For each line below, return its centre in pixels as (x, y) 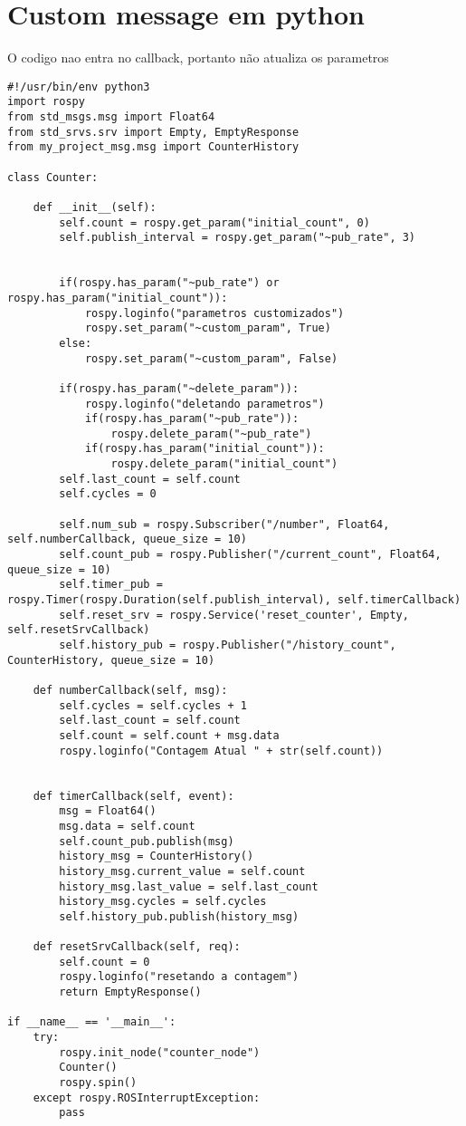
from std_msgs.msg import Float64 (111, 117)
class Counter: (53, 177)
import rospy (46, 102)
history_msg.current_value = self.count (182, 871)
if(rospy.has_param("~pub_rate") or (169, 283)
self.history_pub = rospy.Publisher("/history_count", (228, 645)
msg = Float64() (108, 811)
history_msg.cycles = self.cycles (163, 902)
